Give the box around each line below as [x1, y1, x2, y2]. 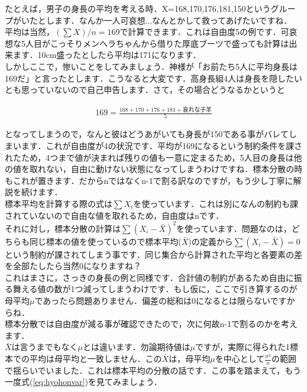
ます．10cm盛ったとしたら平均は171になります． [12, 48, 201, 61]
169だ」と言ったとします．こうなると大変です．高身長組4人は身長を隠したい [5, 72, 302, 84]
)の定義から [188, 235, 233, 247]
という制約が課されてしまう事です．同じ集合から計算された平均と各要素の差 [5, 248, 303, 260]
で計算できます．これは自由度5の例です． [119, 25, 281, 38]
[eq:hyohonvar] [33, 375, 85, 388]
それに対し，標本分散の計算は [5, 222, 121, 234]
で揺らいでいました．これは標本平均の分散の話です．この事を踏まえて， [5, 364, 285, 376]
